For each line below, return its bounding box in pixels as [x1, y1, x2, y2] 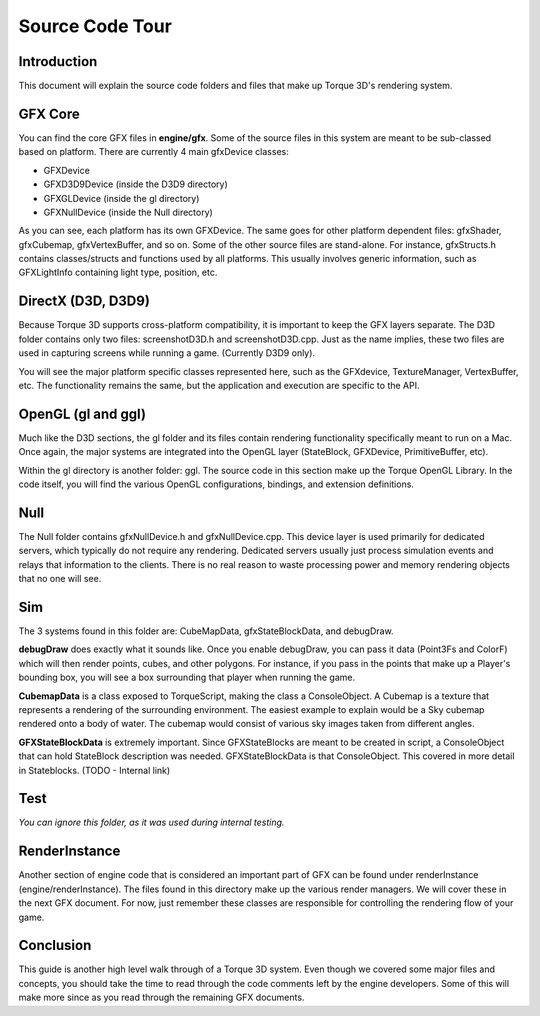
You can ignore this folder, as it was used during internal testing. [18, 816, 285, 829]
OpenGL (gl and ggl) [18, 405, 147, 422]
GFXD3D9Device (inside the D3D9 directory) [43, 178, 229, 190]
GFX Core [18, 105, 80, 122]
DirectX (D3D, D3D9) [18, 293, 150, 310]
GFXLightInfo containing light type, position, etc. [18, 266, 218, 279]
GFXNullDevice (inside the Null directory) [43, 206, 214, 218]
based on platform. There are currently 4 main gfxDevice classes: [18, 146, 289, 158]
